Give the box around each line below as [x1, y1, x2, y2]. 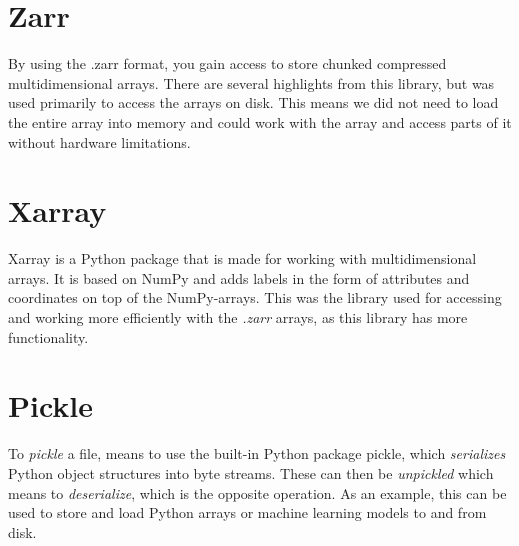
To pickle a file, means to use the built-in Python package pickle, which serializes [8, 443, 506, 464]
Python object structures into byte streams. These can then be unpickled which [8, 462, 494, 483]
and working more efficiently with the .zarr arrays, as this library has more [8, 307, 468, 327]
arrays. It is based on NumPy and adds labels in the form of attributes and [8, 267, 470, 288]
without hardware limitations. [8, 131, 191, 152]
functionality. [8, 326, 89, 347]
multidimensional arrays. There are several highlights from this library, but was [8, 72, 495, 93]
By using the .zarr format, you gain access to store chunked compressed [8, 53, 447, 74]
